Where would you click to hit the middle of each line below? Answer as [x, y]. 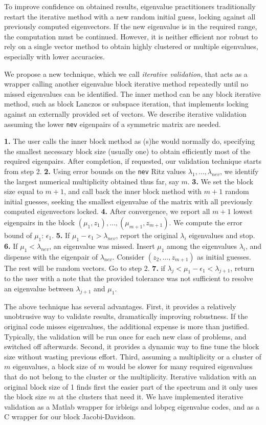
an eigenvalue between [39, 288]
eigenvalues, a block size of [54, 366]
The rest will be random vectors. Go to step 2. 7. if [85, 268]
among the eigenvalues [202, 246]
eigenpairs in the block [40, 222]
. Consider [128, 256]
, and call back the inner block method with [133, 191]
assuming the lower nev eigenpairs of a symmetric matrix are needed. [113, 124]
